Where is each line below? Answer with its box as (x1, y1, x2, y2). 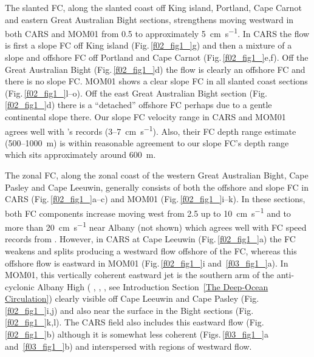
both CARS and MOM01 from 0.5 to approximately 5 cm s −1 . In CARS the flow (5, 25, 310, 39)
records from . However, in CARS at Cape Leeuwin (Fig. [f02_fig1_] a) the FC (5, 233, 296, 245)
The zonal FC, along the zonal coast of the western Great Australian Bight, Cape (5, 169, 309, 182)
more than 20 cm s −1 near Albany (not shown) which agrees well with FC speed (5, 219, 307, 233)
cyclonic (5, 280, 35, 293)
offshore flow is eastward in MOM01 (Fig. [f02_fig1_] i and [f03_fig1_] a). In (5, 256, 288, 269)
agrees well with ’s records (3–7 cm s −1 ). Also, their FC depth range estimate (5, 123, 296, 137)
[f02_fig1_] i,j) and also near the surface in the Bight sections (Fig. (5, 304, 254, 316)
